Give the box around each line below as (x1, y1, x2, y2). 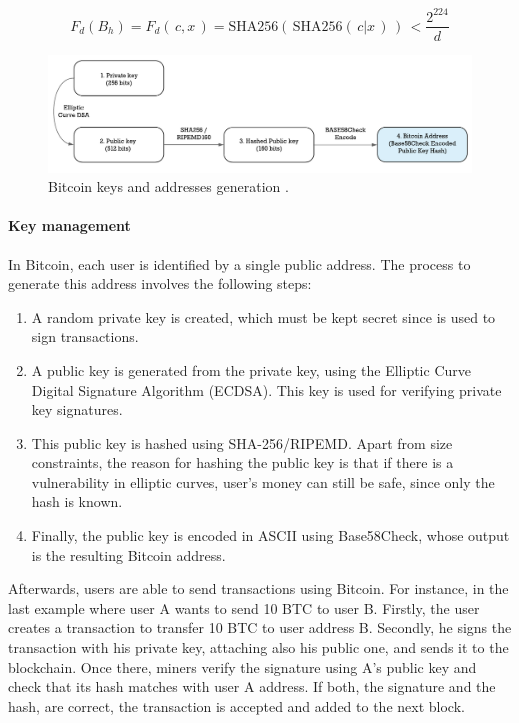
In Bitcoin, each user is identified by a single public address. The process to (8, 253, 471, 274)
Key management (8, 215, 131, 236)
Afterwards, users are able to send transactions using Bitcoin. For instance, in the (8, 578, 509, 599)
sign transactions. (31, 326, 139, 347)
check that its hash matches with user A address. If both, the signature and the (8, 676, 496, 697)
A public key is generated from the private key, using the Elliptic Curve (31, 359, 471, 380)
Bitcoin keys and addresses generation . (48, 176, 289, 197)
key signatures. (31, 399, 123, 420)
